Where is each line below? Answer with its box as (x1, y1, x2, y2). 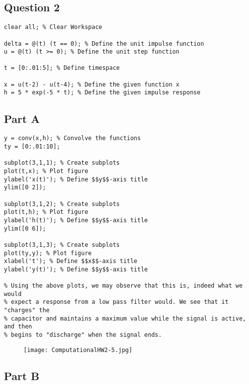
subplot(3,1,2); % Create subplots (4, 200, 120, 207)
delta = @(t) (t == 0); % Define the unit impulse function (4, 40, 204, 47)
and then (4, 323, 32, 330)
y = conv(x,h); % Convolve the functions (4, 135, 141, 142)
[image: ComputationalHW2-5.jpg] (24, 346, 132, 354)
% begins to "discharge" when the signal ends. (4, 331, 162, 339)
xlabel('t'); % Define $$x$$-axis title (4, 258, 138, 265)
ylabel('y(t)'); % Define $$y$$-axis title (4, 266, 148, 273)
